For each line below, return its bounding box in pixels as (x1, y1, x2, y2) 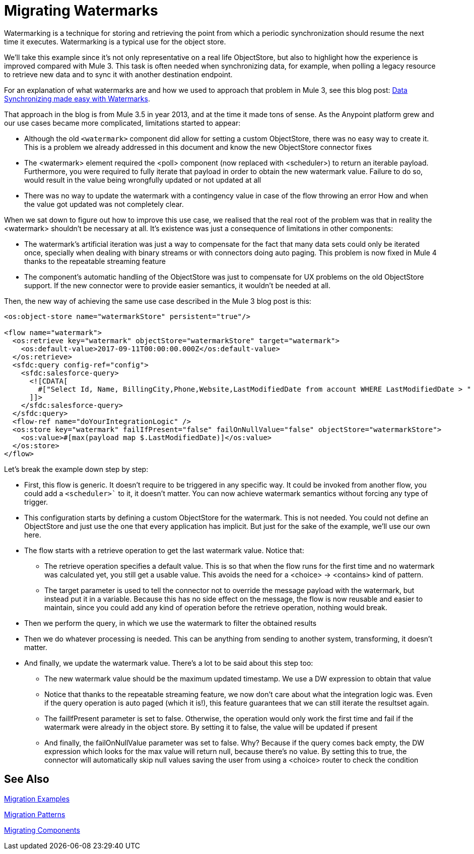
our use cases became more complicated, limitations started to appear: (4, 118, 241, 127)
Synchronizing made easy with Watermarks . (4, 94, 150, 103)
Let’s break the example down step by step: (4, 464, 149, 473)
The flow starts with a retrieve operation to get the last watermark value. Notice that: (24, 546, 304, 555)
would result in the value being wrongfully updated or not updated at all (24, 175, 261, 184)
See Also (4, 773, 49, 786)
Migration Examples (4, 794, 70, 803)
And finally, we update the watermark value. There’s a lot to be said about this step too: (24, 658, 313, 667)
